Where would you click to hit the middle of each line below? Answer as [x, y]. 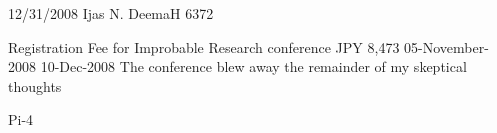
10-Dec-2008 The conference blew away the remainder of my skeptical [253, 66]
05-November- [446, 46]
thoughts [35, 85]
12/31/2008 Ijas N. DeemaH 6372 [111, 13]
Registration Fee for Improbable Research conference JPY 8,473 [204, 46]
